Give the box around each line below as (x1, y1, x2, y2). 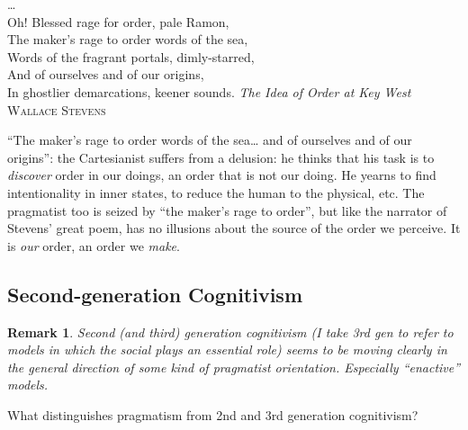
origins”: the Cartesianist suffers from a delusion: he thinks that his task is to (7, 148, 435, 166)
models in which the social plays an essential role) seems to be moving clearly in (7, 340, 447, 359)
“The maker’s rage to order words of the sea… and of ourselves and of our (7, 130, 412, 149)
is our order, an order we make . (7, 236, 180, 255)
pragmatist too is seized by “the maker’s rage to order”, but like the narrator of (7, 201, 447, 219)
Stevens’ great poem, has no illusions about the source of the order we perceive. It (7, 219, 461, 237)
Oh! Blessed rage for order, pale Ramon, (7, 12, 229, 31)
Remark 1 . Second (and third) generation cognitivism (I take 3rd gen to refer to (7, 322, 454, 341)
